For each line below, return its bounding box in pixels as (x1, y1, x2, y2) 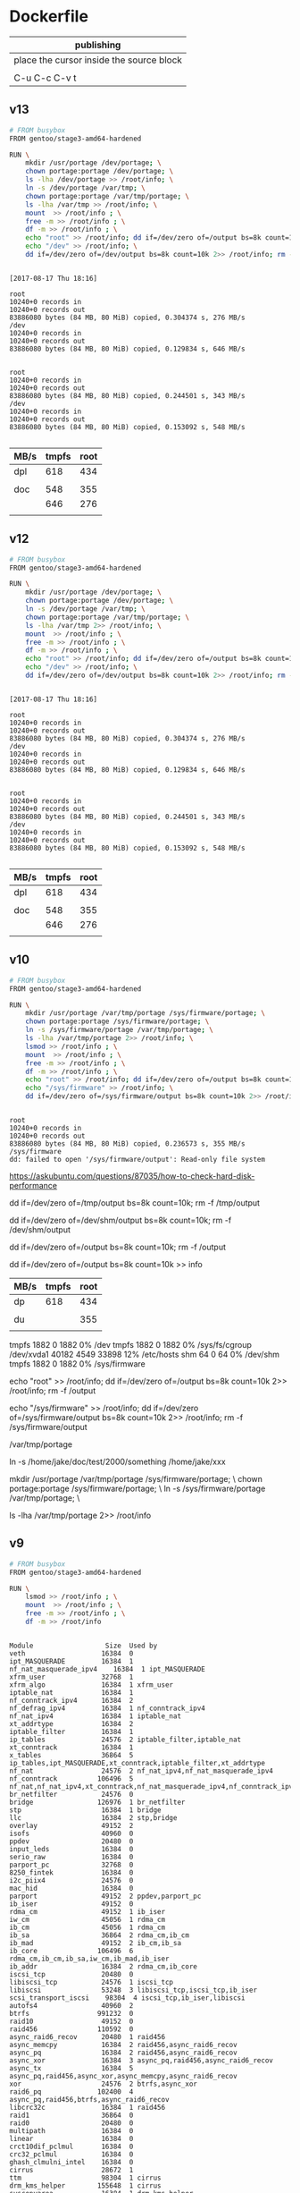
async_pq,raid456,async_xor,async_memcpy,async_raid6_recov (9, 2071, 238, 2080)
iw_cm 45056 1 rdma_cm (9, 1915, 166, 1924)
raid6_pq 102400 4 (9, 2087, 134, 2096)
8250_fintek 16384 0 (9, 1867, 134, 1877)
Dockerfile (9, 6, 89, 27)
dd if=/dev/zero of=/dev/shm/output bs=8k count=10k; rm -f (9, 1215, 232, 1225)
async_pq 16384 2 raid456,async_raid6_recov (9, 2048, 238, 2057)
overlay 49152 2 (9, 1821, 134, 1830)
